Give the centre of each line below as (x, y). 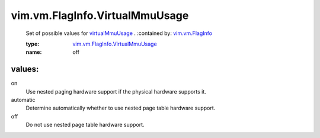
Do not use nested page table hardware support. (85, 125)
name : (34, 52)
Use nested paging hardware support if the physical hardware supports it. (116, 91)
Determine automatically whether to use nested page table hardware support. (121, 108)
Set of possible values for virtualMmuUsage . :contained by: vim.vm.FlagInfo (119, 33)
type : (33, 44)
